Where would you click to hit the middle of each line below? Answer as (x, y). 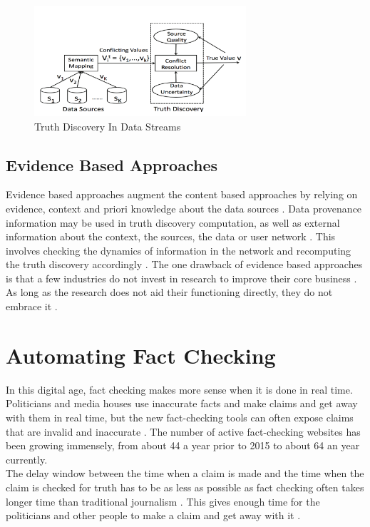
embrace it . (32, 306)
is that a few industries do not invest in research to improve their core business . (181, 278)
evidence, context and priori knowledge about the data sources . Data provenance (184, 208)
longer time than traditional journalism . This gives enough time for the (163, 501)
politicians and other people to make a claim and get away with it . (153, 515)
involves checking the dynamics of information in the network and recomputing (179, 250)
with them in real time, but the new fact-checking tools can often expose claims (180, 417)
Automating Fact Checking (141, 355)
